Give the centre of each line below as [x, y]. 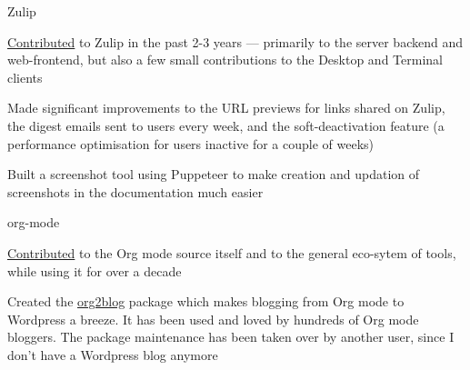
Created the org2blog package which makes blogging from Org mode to [206, 301]
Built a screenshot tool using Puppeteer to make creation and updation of [214, 174]
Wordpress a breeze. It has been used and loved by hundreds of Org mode [213, 319]
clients [25, 77]
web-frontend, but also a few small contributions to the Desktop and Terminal [225, 60]
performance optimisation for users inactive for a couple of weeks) [190, 143]
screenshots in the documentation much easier [135, 191]
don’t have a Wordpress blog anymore [113, 354]
